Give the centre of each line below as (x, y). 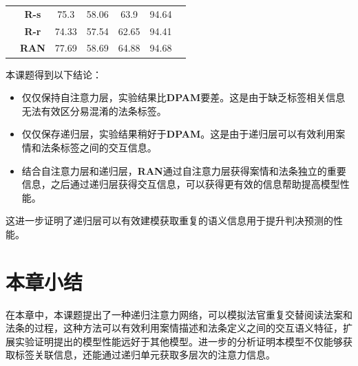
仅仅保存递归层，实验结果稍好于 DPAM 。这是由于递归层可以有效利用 (179, 134)
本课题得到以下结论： (54, 74)
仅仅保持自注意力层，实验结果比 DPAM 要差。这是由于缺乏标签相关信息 (183, 97)
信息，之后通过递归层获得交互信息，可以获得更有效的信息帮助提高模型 (181, 184)
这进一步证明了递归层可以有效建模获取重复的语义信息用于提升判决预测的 (169, 220)
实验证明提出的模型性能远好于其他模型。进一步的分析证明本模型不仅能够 (179, 341)
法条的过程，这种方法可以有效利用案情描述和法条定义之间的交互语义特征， (174, 328)
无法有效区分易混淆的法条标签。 (94, 110)
